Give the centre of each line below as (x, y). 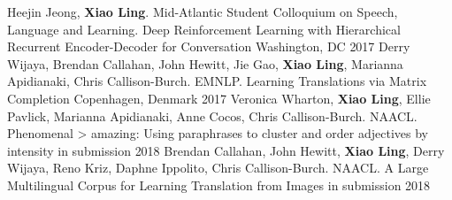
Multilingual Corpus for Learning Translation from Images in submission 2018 (219, 185)
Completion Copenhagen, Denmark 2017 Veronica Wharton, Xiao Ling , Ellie (219, 98)
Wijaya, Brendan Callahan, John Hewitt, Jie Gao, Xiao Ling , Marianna (205, 63)
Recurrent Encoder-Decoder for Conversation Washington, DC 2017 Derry (209, 46)
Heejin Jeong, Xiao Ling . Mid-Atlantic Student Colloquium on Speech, (203, 12)
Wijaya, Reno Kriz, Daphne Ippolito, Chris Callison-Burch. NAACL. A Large (218, 168)
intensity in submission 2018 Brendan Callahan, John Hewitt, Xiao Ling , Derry (226, 150)
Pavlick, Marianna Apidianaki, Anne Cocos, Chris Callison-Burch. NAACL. (212, 115)
